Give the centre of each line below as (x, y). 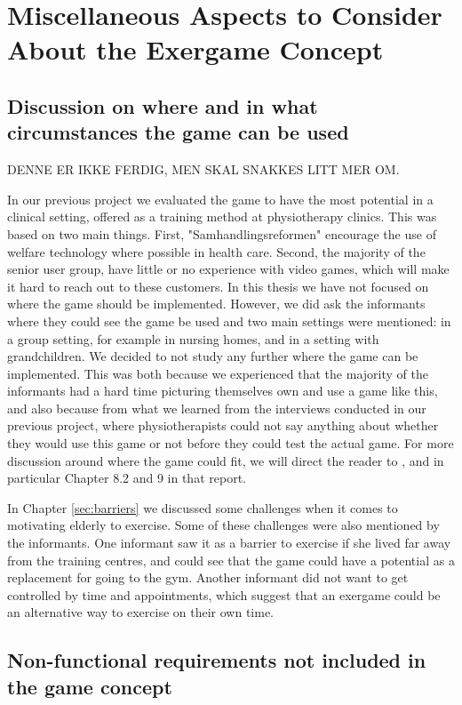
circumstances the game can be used (178, 132)
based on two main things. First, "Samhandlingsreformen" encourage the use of (222, 233)
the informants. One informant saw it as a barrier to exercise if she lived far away (229, 543)
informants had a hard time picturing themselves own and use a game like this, (223, 391)
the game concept (90, 686)
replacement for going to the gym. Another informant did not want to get (208, 577)
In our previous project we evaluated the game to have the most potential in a (220, 199)
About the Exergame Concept (195, 49)
